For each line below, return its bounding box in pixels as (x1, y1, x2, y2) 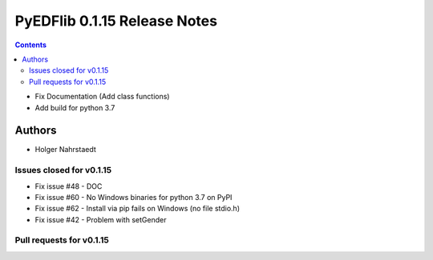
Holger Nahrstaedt (34, 145, 96, 154)
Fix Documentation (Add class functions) (34, 92, 170, 102)
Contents (14, 40, 47, 50)
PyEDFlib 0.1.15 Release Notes (14, 12, 218, 30)
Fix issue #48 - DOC (34, 181, 103, 191)
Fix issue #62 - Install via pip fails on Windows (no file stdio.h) (34, 204, 241, 214)
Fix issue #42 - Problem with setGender (34, 214, 167, 224)
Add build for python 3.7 (34, 102, 115, 112)
